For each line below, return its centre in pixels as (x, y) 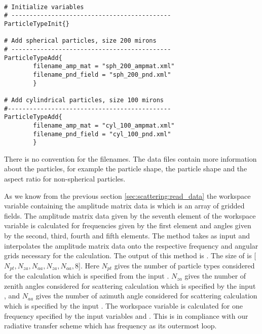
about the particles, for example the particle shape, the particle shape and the (126, 169)
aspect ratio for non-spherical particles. (65, 178)
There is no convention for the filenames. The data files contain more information (130, 158)
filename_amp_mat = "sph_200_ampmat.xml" (104, 66)
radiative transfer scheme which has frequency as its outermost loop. (110, 326)
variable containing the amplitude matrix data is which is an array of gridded (124, 206)
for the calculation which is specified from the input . (87, 276)
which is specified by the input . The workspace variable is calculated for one (123, 305)
